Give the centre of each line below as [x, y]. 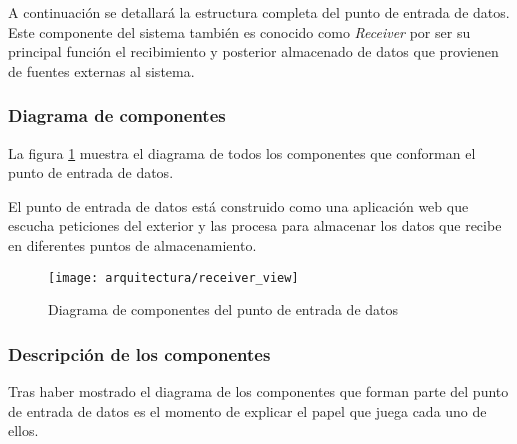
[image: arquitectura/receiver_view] [173, 277]
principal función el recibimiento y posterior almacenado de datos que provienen [253, 51]
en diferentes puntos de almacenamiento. [132, 244]
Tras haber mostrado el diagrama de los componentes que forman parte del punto [258, 391]
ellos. [23, 430]
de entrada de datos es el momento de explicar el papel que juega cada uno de [247, 410]
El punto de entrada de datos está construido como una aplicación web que [238, 205]
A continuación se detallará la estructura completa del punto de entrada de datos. [259, 12]
